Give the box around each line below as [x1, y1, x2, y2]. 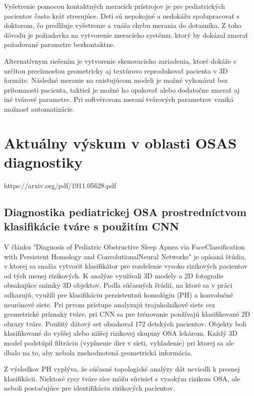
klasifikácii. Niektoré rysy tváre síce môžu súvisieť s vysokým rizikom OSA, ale [4, 373, 240, 383]
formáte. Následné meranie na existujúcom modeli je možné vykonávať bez [4, 75, 228, 85]
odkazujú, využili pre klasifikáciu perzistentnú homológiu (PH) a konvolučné [4, 290, 233, 299]
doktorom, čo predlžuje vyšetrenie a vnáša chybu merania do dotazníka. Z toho [4, 20, 242, 30]
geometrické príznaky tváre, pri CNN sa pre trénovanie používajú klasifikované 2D [4, 309, 251, 319]
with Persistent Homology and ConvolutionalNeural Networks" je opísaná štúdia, [4, 251, 246, 261]
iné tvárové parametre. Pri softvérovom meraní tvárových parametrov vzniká [4, 94, 234, 104]
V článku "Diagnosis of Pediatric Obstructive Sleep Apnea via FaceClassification [4, 242, 245, 252]
